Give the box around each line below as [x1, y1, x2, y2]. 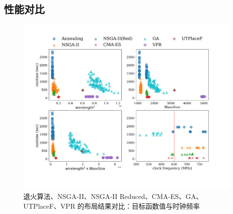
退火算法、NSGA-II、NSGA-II [23, 191, 117, 201]
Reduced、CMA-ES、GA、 [119, 191, 203, 201]
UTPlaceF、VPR [23, 200, 75, 211]
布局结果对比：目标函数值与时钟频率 [84, 200, 200, 211]
